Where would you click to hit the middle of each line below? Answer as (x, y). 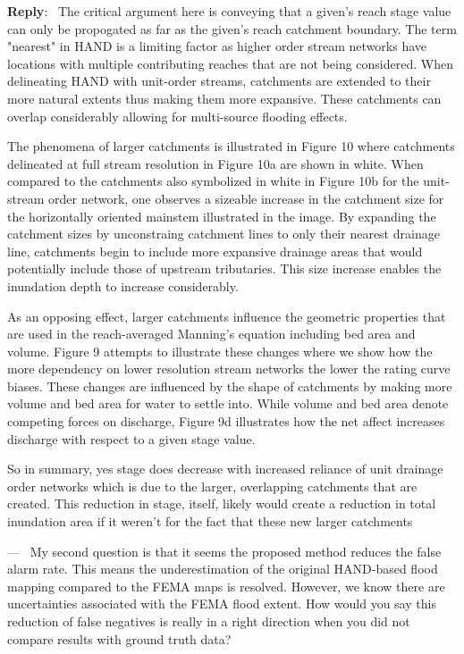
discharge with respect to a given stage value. (131, 438)
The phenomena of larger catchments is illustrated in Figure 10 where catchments (231, 146)
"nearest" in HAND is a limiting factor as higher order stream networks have (217, 46)
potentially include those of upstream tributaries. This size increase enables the (224, 268)
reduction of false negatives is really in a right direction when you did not (209, 621)
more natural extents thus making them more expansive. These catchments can (224, 98)
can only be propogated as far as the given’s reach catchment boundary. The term (232, 28)
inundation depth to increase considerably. (123, 285)
